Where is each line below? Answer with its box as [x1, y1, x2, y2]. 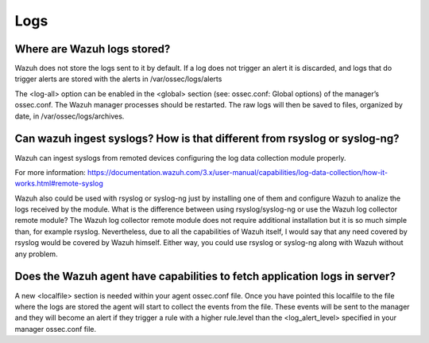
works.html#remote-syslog [14, 179, 103, 189]
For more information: [14, 167, 87, 177]
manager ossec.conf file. [14, 324, 97, 333]
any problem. [14, 249, 59, 259]
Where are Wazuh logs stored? [14, 42, 171, 56]
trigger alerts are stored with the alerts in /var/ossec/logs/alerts [14, 74, 222, 84]
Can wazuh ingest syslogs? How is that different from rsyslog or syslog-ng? [14, 132, 400, 146]
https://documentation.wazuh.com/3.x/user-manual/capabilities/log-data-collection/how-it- [87, 167, 388, 177]
